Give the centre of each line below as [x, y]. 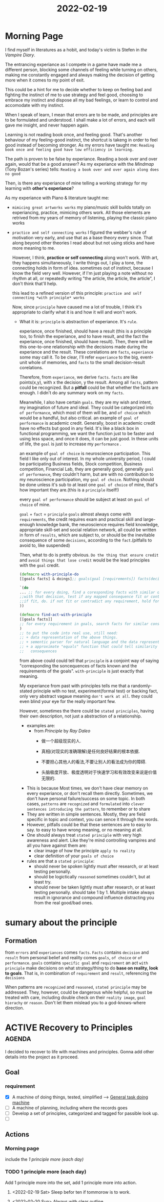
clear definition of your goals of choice [74, 856]
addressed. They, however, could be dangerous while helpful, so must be [79, 992]
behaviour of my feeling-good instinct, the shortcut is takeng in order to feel [81, 140]
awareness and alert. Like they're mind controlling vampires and [91, 840]
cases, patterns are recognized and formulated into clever [85, 804]
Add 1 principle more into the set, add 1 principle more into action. [71, 1182]
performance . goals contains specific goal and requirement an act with [77, 963]
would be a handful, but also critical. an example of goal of [79, 418]
